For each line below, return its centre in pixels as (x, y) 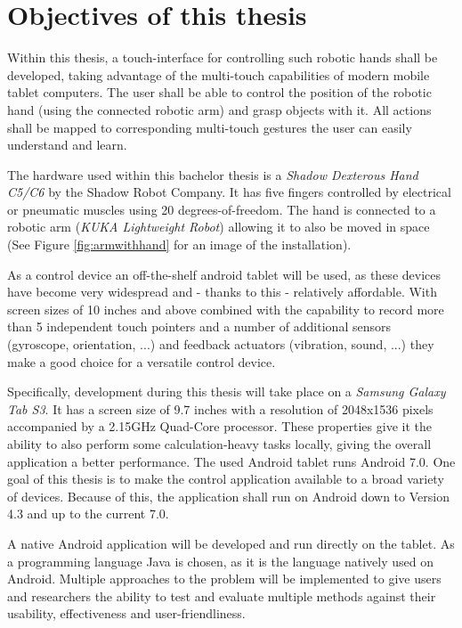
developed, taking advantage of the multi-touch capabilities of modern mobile (219, 74)
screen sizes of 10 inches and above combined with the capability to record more (226, 309)
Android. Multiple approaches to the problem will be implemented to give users (224, 579)
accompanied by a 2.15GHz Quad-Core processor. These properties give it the (219, 426)
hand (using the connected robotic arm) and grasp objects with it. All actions (219, 109)
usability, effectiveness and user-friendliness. (126, 613)
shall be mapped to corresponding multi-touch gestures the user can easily (210, 127)
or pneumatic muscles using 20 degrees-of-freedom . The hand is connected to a (222, 209)
